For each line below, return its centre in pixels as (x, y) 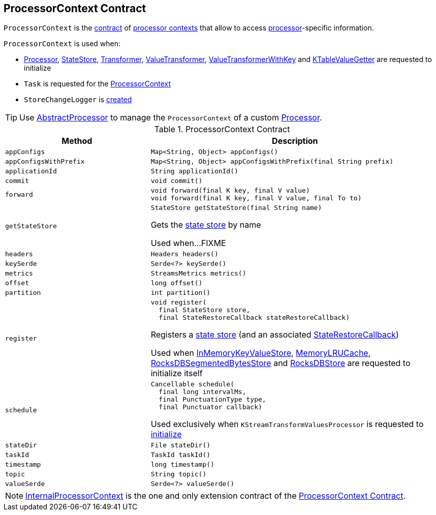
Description (295, 141)
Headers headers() (184, 254)
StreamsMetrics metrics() (198, 274)
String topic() (179, 474)
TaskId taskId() (181, 455)
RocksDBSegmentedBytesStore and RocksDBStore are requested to (281, 363)
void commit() (177, 181)
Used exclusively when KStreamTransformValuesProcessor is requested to (287, 424)
